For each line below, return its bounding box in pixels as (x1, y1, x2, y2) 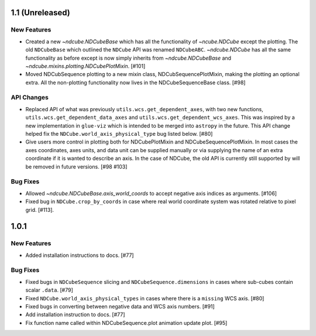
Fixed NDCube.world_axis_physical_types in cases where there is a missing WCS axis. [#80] (25, 294, 265, 301)
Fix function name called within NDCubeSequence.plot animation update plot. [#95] (25, 319, 228, 326)
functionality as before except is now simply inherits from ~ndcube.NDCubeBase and (25, 54, 231, 61)
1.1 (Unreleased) (11, 8, 70, 18)
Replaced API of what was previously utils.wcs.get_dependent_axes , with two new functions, (25, 105, 263, 112)
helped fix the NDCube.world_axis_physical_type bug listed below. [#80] (25, 131, 213, 138)
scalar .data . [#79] (25, 287, 73, 294)
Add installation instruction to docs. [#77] (25, 311, 125, 318)
